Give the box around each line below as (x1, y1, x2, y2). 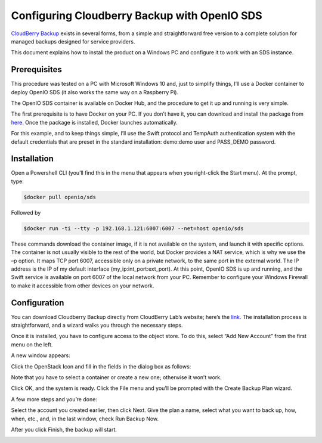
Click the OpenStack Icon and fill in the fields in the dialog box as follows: (11, 363, 191, 370)
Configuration (11, 298, 64, 308)
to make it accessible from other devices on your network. (11, 282, 154, 289)
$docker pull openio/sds (23, 194, 97, 200)
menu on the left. (11, 340, 53, 348)
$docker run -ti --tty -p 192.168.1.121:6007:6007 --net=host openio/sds (23, 225, 244, 232)
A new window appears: (11, 352, 71, 359)
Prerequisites (11, 64, 62, 75)
